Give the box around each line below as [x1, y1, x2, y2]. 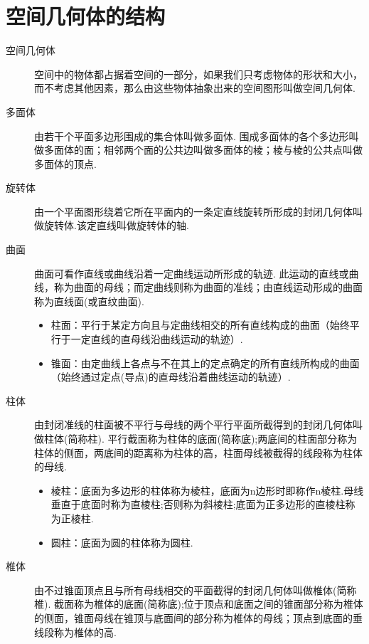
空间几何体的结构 [6, 1, 166, 31]
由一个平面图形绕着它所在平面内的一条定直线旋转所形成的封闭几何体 [34, 204, 353, 218]
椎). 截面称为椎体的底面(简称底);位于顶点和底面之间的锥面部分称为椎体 [34, 596, 363, 611]
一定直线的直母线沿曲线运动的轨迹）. [70, 332, 243, 347]
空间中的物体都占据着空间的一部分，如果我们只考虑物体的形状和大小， [34, 66, 363, 81]
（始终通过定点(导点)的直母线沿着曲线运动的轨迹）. [50, 369, 291, 384]
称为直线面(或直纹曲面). [34, 293, 144, 308]
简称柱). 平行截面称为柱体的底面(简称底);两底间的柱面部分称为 [68, 431, 358, 445]
